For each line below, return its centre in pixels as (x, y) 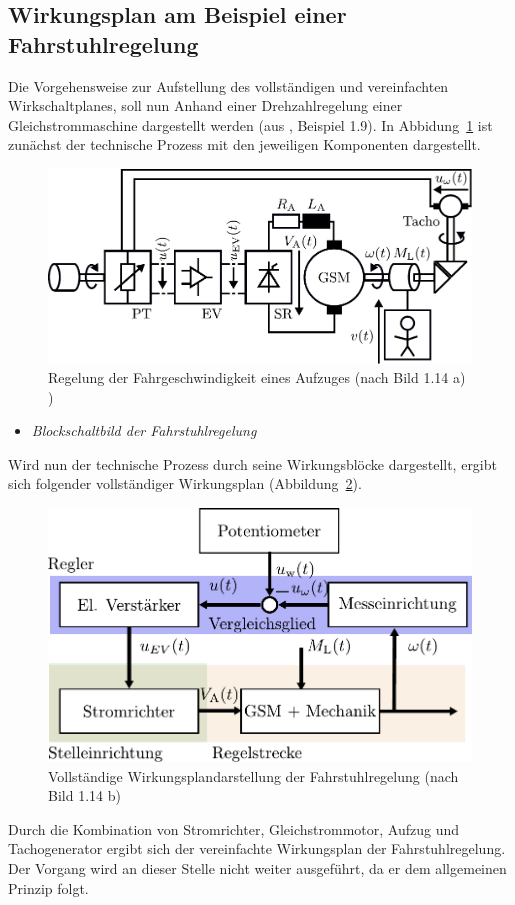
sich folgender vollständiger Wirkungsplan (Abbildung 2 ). (185, 483)
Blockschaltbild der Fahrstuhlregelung (144, 430)
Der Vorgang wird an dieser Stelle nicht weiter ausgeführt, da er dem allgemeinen (257, 868)
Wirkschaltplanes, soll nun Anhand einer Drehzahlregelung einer (205, 105)
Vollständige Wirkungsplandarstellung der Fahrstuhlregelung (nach (253, 775)
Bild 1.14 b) (84, 795)
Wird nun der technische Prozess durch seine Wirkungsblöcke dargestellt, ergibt (252, 463)
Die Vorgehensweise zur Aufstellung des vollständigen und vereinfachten (228, 85)
